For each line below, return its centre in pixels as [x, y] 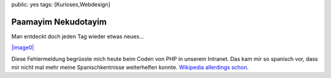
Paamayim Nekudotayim [59, 22]
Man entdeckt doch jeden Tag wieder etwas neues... [78, 36]
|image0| [23, 48]
